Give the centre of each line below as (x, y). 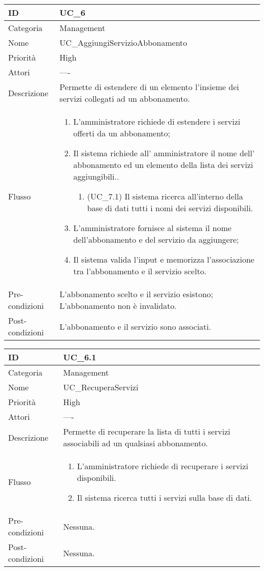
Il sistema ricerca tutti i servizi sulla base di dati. (164, 497)
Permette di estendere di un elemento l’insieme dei (149, 87)
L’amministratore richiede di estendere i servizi (157, 121)
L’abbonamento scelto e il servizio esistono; (136, 294)
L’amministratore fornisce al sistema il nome (152, 228)
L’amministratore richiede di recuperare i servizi (162, 466)
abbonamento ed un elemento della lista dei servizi (163, 165)
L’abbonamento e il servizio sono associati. (135, 326)
